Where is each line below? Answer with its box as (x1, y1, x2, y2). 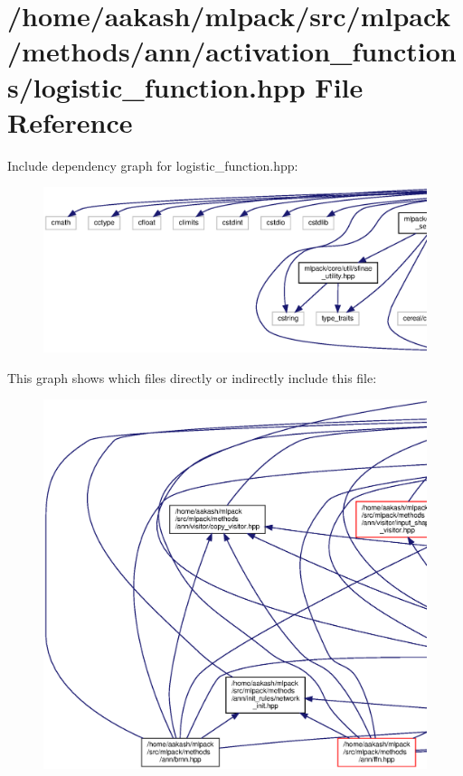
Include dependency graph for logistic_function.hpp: (7, 155, 298, 174)
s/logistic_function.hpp (7, 68, 306, 105)
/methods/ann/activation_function (7, 33, 457, 70)
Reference (7, 103, 133, 140)
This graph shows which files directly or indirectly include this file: (7, 368, 377, 387)
